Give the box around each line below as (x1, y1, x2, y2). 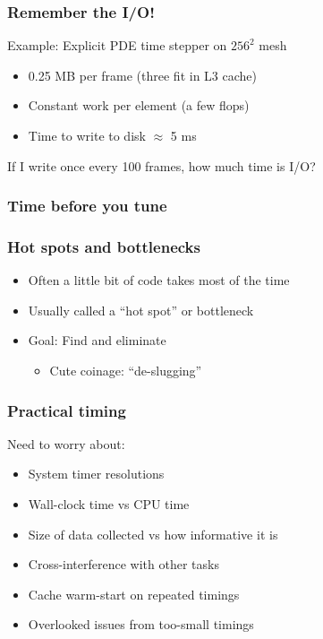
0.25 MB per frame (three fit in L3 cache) (28, 65, 258, 84)
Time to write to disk (28, 126, 146, 144)
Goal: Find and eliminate (28, 331, 166, 350)
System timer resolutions (28, 464, 165, 483)
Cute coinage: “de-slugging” (49, 361, 202, 380)
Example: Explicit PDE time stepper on (7, 36, 227, 55)
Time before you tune (7, 194, 167, 217)
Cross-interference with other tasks (28, 555, 219, 574)
